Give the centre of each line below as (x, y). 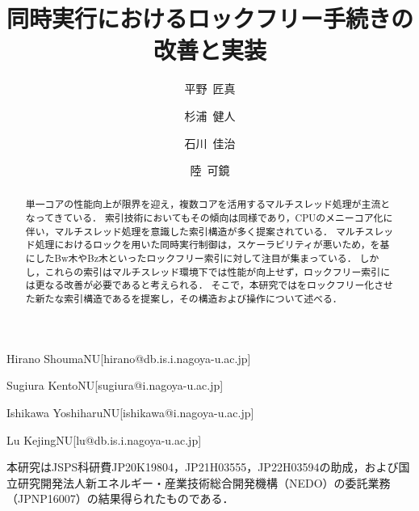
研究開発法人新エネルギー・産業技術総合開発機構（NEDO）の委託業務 (204, 482)
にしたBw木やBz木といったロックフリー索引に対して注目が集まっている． (191, 258)
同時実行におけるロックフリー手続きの (210, 18)
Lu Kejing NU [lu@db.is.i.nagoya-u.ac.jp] (104, 439)
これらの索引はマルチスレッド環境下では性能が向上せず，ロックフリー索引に (218, 271)
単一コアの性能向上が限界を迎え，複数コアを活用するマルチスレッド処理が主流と (208, 204)
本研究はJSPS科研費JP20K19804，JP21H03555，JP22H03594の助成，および (203, 467)
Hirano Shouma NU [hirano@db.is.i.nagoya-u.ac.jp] (129, 358)
